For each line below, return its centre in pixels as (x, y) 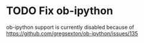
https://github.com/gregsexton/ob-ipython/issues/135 (72, 33)
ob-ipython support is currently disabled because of (70, 27)
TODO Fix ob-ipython (60, 11)
